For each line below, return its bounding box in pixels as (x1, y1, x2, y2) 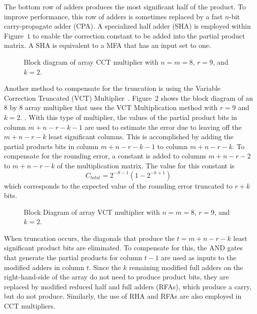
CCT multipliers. (4, 301, 55, 311)
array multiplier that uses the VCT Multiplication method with (25, 102, 218, 113)
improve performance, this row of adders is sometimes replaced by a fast (4, 11, 223, 21)
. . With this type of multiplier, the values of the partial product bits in (20, 112, 237, 122)
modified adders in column (4, 262, 85, 272)
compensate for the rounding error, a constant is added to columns (4, 151, 207, 161)
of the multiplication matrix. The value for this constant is (57, 160, 235, 170)
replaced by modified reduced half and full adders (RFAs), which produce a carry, (4, 281, 252, 291)
